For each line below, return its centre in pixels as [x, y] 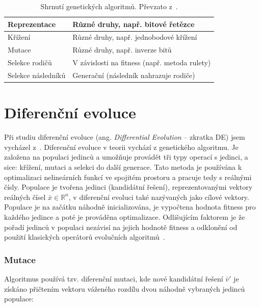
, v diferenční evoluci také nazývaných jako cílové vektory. [159, 197]
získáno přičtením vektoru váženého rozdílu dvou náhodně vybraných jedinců [125, 288]
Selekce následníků [37, 75]
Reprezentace [32, 24]
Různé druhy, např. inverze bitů [122, 50]
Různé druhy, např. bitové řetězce [134, 24]
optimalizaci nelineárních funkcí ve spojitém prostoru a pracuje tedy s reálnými [128, 177]
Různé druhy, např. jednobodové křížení [135, 37]
